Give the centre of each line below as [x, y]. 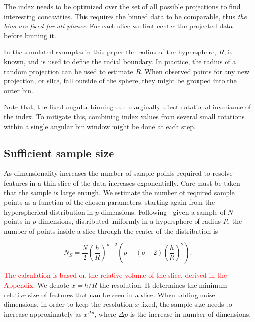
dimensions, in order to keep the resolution [68, 304]
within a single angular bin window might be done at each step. [100, 126]
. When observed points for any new [195, 71]
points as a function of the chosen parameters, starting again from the [110, 202]
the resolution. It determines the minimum [164, 285]
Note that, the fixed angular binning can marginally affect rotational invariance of [127, 107]
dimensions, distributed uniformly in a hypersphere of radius [130, 221]
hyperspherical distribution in [49, 211]
